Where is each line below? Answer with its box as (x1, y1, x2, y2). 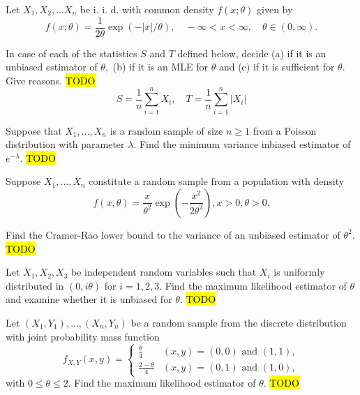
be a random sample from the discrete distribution (130, 315, 347, 329)
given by (257, 2, 293, 16)
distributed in (6, 278, 64, 292)
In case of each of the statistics (6, 45, 137, 60)
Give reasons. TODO (6, 73, 96, 87)
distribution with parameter (6, 137, 125, 151)
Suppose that (6, 123, 62, 137)
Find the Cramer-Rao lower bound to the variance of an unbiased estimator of (6, 227, 340, 241)
